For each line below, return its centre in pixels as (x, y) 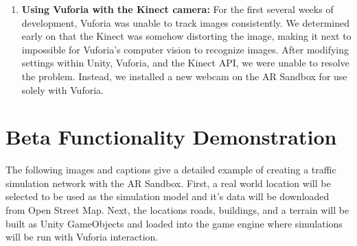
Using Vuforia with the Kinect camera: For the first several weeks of (177, 9)
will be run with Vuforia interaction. (82, 237)
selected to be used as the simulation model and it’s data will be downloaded (168, 196)
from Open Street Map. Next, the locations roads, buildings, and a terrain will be (177, 210)
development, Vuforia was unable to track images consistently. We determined (185, 22)
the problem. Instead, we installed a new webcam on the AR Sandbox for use (184, 76)
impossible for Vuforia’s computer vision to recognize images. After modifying (185, 49)
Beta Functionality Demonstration (171, 137)
